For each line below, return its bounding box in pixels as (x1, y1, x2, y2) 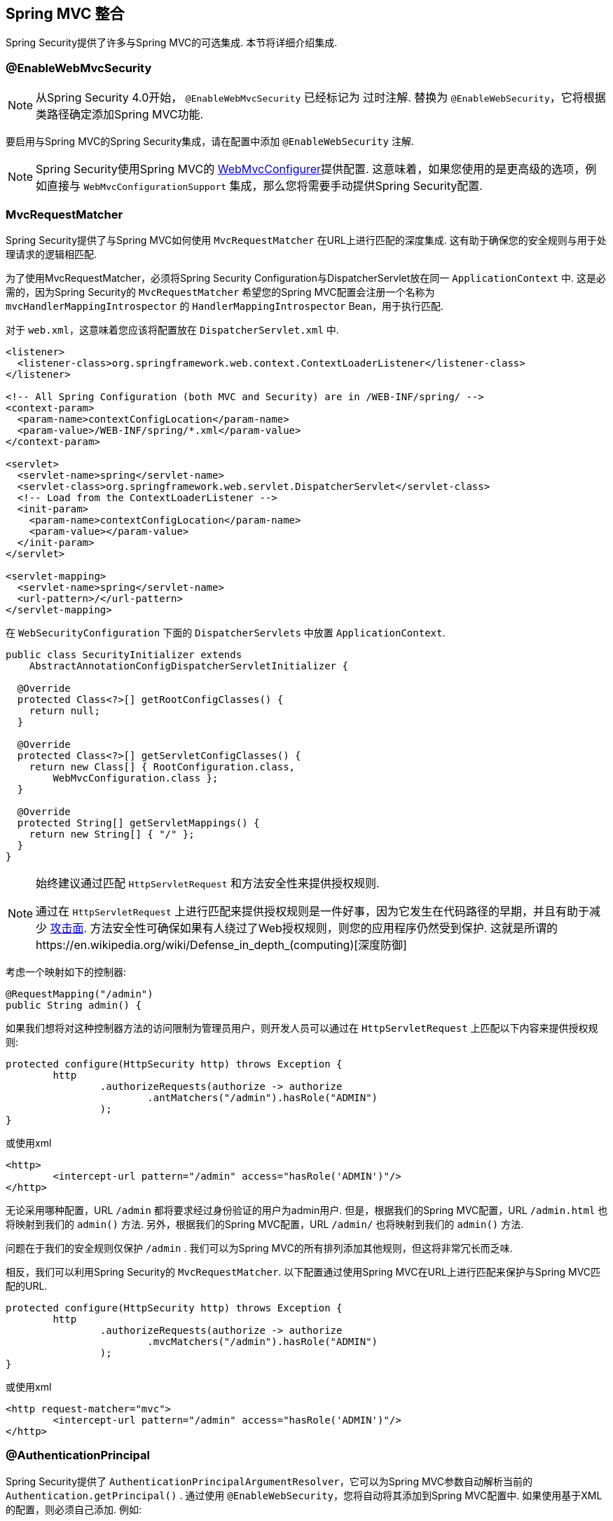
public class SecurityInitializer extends (6, 648, 242, 660)
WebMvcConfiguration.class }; (53, 772, 219, 784)
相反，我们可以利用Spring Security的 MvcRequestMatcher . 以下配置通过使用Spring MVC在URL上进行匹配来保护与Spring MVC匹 (6, 1265, 601, 1278)
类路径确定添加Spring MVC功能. (36, 107, 204, 122)
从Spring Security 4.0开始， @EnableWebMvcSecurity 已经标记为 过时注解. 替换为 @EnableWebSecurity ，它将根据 (36, 90, 606, 105)
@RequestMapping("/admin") (6, 988, 153, 1000)
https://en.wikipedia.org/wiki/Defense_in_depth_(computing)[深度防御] (36, 937, 407, 952)
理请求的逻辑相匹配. (6, 247, 97, 260)
